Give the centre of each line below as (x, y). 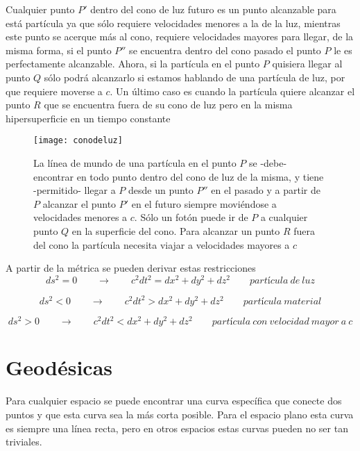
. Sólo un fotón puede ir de (191, 217)
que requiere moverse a (54, 91)
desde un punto (161, 190)
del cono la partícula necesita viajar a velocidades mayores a (162, 244)
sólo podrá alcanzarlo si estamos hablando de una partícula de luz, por (195, 77)
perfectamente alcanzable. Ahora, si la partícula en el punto (133, 64)
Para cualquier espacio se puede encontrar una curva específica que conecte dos (174, 401)
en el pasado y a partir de (266, 190)
